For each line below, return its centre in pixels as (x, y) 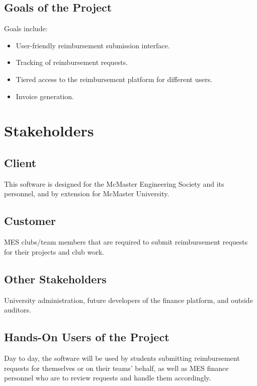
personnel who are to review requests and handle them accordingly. (108, 378)
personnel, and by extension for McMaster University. (87, 194)
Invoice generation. (45, 96)
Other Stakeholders (55, 279)
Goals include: (26, 28)
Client (20, 162)
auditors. (18, 310)
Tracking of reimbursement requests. (72, 62)
